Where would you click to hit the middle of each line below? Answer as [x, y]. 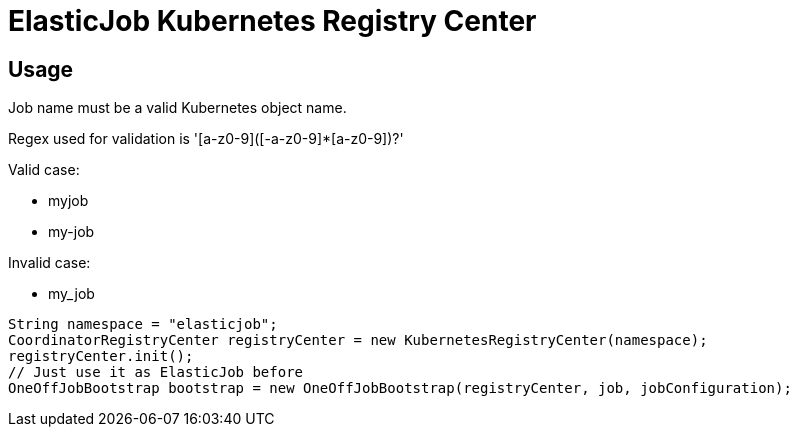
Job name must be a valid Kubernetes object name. [177, 108]
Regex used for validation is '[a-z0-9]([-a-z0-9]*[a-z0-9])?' [206, 139]
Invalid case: [49, 263]
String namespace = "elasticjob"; [143, 324]
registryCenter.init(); [101, 356]
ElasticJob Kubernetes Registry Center [272, 21]
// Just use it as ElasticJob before [156, 372]
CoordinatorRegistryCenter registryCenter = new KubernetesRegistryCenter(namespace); [358, 340]
